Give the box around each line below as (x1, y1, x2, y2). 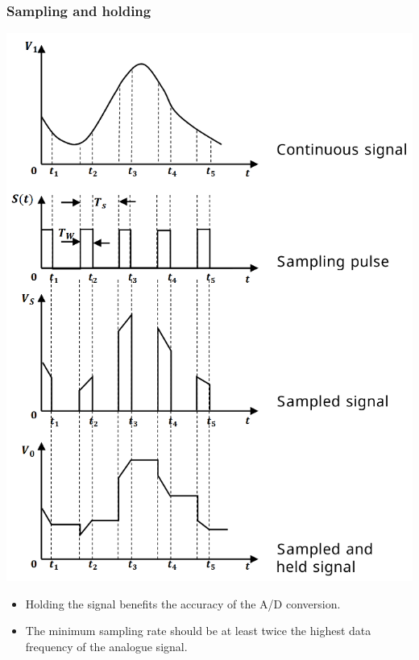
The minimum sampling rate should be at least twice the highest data (25, 622, 371, 639)
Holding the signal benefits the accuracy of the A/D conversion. (25, 595, 341, 612)
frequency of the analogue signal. (25, 637, 188, 654)
